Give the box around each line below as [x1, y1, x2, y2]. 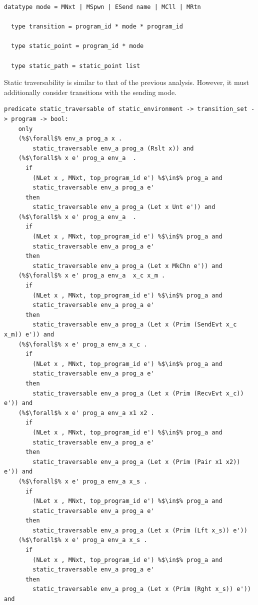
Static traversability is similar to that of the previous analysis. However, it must [4, 77, 249, 87]
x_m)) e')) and [4, 331, 54, 338]
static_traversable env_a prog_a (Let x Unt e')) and [32, 203, 215, 211]
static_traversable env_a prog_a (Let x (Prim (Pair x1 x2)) [32, 458, 240, 465]
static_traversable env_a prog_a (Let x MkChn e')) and [32, 262, 222, 269]
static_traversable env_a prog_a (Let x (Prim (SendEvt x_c [32, 321, 237, 328]
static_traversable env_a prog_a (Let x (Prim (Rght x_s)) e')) [32, 585, 251, 593]
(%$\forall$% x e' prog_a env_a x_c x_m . [18, 272, 165, 279]
